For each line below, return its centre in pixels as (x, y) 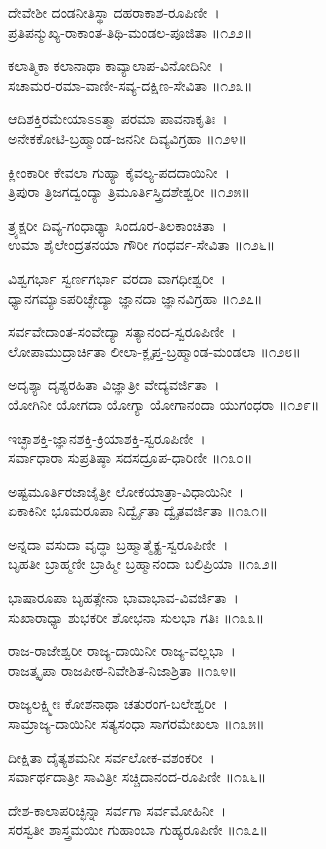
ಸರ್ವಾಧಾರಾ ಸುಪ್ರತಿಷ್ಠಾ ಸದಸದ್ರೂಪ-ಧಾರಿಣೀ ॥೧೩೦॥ (130, 457)
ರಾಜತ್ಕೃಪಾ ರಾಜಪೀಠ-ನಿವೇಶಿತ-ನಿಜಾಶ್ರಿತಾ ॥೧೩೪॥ (122, 669)
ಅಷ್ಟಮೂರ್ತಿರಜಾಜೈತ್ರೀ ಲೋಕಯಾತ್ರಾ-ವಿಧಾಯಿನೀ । (126, 490)
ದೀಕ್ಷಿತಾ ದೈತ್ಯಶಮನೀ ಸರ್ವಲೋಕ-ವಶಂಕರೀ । (111, 756)
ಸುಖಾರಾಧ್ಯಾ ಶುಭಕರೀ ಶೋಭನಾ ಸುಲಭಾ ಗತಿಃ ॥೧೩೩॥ (136, 616)
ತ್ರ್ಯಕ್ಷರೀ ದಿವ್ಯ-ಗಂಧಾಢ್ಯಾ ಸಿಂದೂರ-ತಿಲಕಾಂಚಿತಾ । (117, 224)
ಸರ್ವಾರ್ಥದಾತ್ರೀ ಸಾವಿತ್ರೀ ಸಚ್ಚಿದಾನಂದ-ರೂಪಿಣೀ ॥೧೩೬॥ (137, 776)
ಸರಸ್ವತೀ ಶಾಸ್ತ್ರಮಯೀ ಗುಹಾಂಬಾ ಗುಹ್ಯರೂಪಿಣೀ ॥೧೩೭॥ (138, 829)
